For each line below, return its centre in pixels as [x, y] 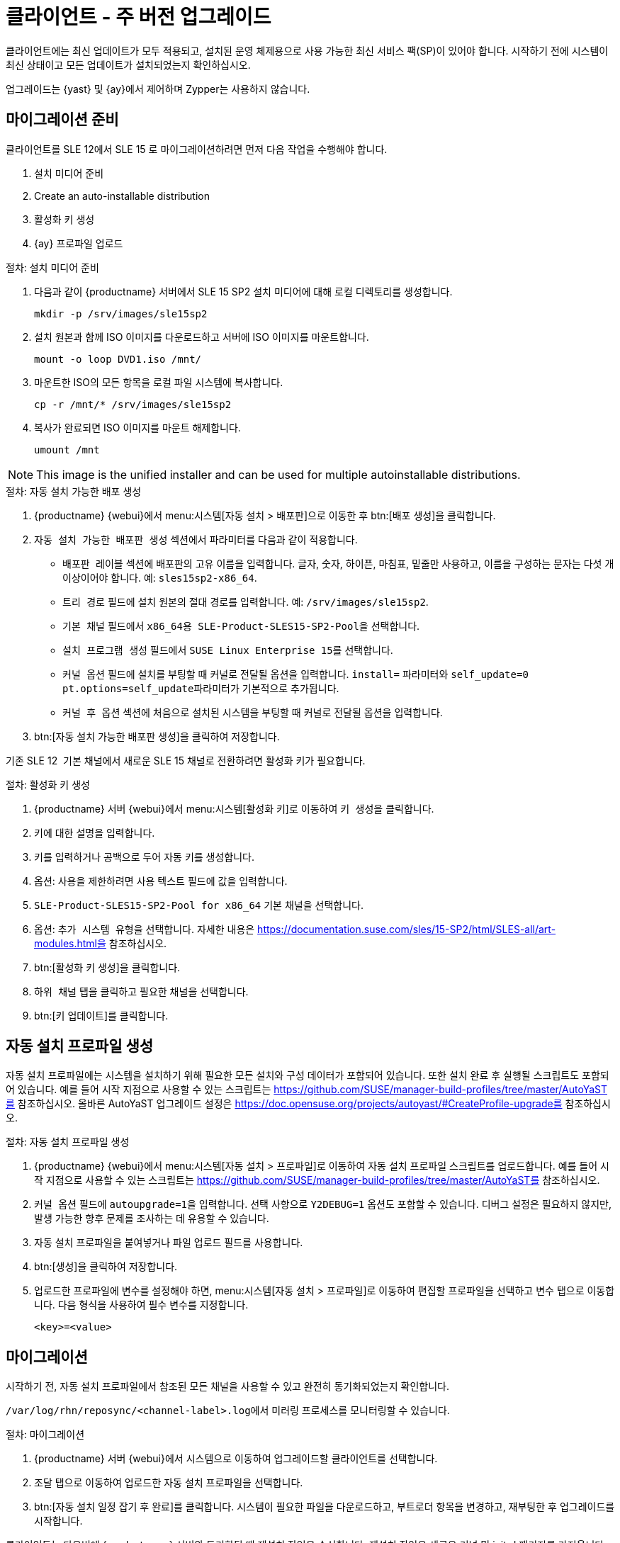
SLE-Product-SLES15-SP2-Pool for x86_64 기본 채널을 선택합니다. [199, 905]
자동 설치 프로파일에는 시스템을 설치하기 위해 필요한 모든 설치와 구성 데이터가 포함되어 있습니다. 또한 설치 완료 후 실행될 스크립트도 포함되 [308, 1075]
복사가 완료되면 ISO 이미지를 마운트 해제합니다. [137, 427]
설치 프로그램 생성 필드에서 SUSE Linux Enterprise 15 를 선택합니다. [228, 650]
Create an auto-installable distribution [122, 196]
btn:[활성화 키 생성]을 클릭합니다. [107, 967]
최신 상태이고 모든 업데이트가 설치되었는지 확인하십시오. [128, 64]
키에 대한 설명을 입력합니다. [95, 832]
